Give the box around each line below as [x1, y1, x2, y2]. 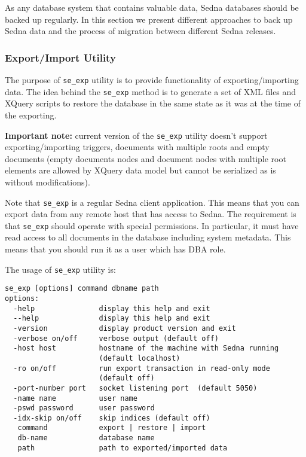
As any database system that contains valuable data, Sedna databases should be [5, 1, 299, 13]
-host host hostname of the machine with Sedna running [13, 344, 279, 353]
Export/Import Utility [5, 50, 116, 65]
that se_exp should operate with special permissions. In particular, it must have [5, 219, 299, 231]
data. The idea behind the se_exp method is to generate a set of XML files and [5, 85, 296, 98]
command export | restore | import [17, 424, 206, 432]
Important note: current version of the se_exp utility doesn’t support [5, 129, 268, 141]
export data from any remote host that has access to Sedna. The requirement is [5, 208, 296, 220]
